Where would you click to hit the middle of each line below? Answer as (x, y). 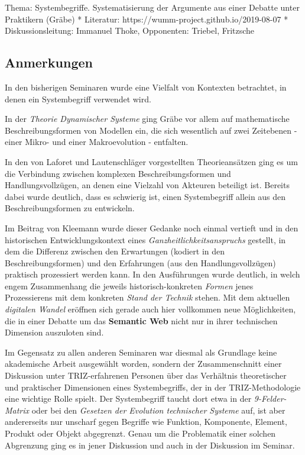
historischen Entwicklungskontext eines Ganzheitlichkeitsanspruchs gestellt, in (145, 239)
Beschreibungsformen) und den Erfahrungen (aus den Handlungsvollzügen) (140, 262)
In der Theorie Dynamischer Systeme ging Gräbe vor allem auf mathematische (147, 119)
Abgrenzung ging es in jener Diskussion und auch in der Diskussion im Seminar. (150, 445)
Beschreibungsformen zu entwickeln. (70, 208)
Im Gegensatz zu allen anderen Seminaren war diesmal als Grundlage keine (141, 352)
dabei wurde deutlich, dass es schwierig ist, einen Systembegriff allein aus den (145, 196)
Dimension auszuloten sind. (54, 332)
